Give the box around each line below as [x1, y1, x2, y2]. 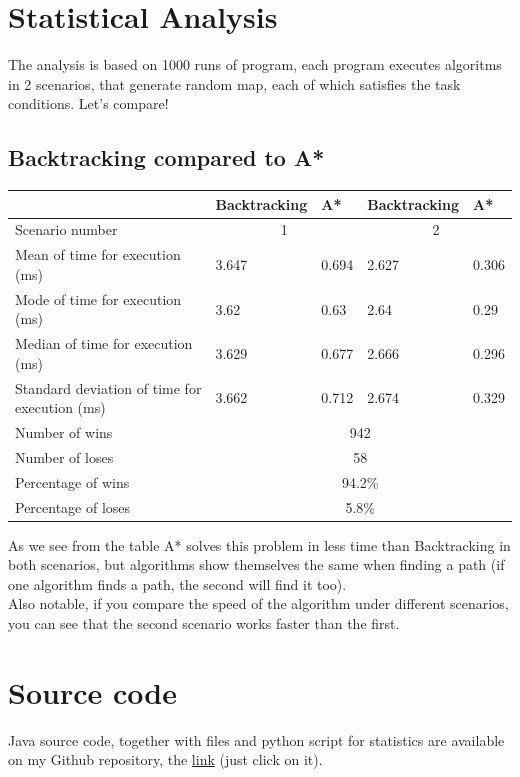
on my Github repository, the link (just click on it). [8, 749, 323, 770]
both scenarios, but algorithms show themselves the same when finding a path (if [8, 554, 505, 575]
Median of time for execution [15, 333, 193, 354]
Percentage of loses [15, 496, 131, 517]
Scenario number [15, 219, 118, 240]
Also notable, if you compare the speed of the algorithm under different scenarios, [8, 593, 509, 614]
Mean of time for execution [15, 244, 181, 265]
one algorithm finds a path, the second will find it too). [8, 573, 347, 594]
